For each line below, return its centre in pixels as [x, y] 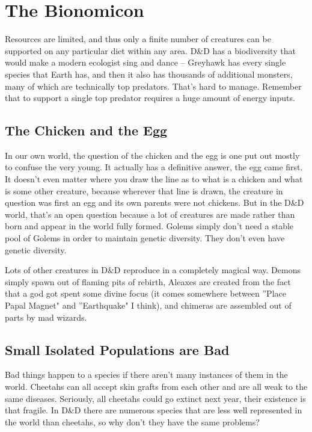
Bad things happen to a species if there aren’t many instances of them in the [146, 375]
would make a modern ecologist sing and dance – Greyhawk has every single [145, 62]
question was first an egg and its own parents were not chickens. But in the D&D [154, 202]
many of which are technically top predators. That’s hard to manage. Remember [153, 86]
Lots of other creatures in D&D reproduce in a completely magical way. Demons [153, 270]
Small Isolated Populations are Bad [117, 349]
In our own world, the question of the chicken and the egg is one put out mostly [152, 155]
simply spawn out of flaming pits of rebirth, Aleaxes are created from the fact [148, 281]
